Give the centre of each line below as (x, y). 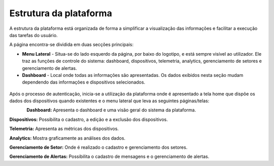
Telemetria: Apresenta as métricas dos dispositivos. (64, 129)
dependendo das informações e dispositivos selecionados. (84, 82)
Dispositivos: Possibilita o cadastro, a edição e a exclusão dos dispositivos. (89, 119)
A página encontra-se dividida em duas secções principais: (72, 45)
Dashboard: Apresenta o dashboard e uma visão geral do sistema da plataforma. (111, 110)
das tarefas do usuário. (33, 35)
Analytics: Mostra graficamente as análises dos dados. (67, 138)
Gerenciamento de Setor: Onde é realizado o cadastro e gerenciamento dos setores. (98, 147)
